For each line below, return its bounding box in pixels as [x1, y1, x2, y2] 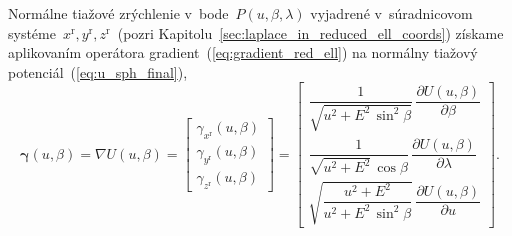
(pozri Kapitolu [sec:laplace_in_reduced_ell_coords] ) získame [117, 22, 504, 43]
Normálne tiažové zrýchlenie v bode [8, 3, 229, 23]
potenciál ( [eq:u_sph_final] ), [8, 61, 188, 82]
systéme [8, 22, 56, 43]
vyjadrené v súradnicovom [310, 3, 473, 23]
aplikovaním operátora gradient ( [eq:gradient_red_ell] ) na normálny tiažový [8, 42, 478, 63]
